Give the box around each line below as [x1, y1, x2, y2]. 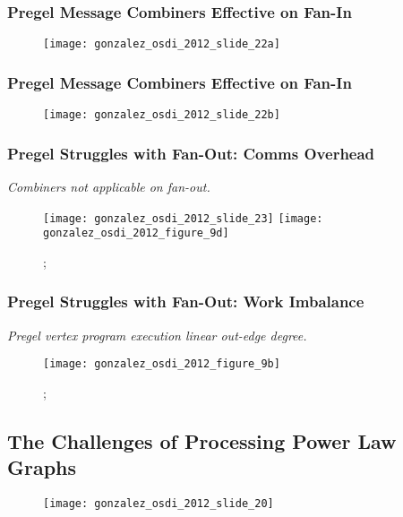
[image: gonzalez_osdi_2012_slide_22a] [43, 38, 280, 51]
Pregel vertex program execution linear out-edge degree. [7, 325, 307, 344]
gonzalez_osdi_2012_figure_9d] [43, 227, 229, 240]
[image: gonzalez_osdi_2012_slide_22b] [43, 108, 280, 122]
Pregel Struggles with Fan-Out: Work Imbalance [7, 290, 364, 313]
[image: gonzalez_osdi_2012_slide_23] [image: [43, 211, 323, 225]
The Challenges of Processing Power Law [7, 427, 397, 454]
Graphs [7, 453, 77, 481]
